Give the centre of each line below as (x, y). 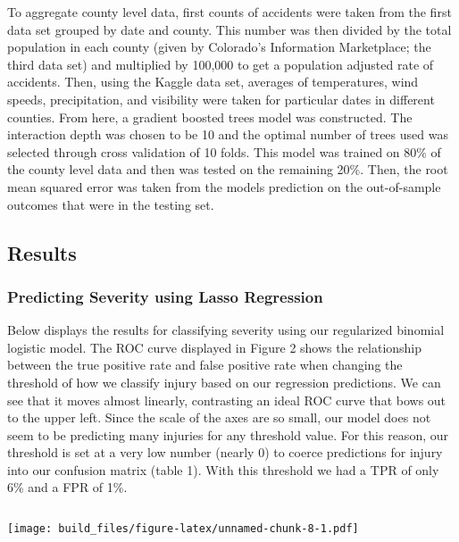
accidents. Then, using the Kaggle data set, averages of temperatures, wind (213, 82)
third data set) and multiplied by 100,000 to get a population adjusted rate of (221, 64)
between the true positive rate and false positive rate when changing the (205, 365)
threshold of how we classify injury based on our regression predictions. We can (224, 382)
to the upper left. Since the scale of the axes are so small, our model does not (219, 417)
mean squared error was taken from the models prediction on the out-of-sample (224, 186)
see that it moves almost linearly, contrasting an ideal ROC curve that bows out (227, 400)
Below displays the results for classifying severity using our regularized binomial (226, 330)
